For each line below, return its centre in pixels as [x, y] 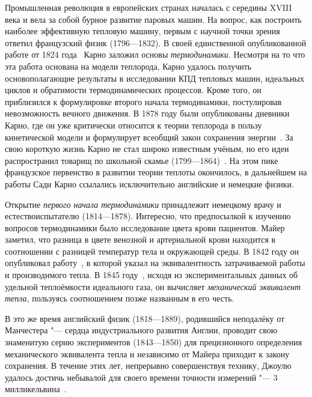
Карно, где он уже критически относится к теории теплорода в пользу [133, 125]
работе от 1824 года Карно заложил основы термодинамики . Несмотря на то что [155, 54]
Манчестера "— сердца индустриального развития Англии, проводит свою [141, 330]
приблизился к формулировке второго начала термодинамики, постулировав [143, 101]
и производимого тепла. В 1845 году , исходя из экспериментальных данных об [151, 275]
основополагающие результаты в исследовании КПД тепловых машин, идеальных [154, 78]
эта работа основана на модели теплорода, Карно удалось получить [128, 66]
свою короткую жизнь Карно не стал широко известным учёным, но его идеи [147, 149]
